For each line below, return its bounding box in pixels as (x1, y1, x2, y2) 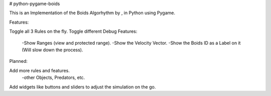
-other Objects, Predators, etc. (22, 74, 85, 80)
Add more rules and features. (9, 67, 70, 73)
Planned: (9, 58, 28, 64)
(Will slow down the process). (22, 47, 83, 53)
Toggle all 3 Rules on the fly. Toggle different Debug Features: (9, 28, 138, 35)
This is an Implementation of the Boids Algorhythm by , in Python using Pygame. (9, 10, 176, 16)
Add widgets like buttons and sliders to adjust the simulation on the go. (9, 83, 156, 90)
